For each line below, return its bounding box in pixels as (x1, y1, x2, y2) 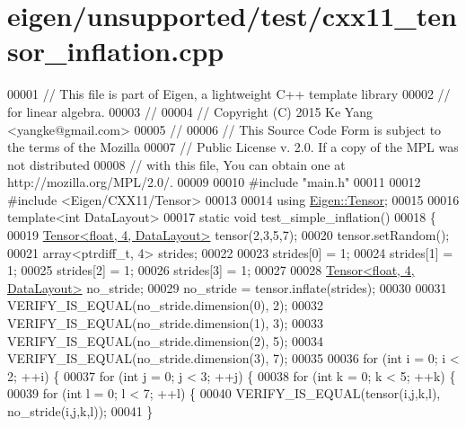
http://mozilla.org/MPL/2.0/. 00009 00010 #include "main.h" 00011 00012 (7, 173, 421, 191)
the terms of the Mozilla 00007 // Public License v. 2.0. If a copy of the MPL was (7, 138, 459, 156)
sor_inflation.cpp (7, 32, 224, 69)
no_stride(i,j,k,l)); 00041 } (7, 402, 154, 420)
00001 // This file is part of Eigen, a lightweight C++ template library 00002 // (7, 85, 451, 103)
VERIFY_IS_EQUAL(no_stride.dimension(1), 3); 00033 (7, 314, 323, 333)
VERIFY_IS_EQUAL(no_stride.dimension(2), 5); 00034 (7, 331, 323, 350)
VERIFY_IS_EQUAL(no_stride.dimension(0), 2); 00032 (7, 296, 323, 315)
